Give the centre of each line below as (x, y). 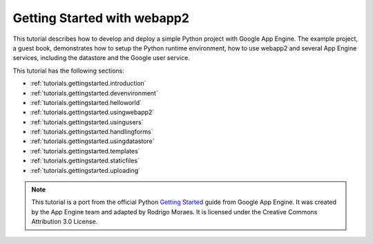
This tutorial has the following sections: (68, 71)
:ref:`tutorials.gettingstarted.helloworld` (86, 102)
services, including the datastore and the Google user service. (101, 58)
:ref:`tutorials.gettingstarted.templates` (85, 151)
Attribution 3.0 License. (65, 222)
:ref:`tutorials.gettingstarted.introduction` (88, 84)
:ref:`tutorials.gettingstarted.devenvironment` (94, 93)
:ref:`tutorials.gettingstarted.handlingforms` (92, 132)
